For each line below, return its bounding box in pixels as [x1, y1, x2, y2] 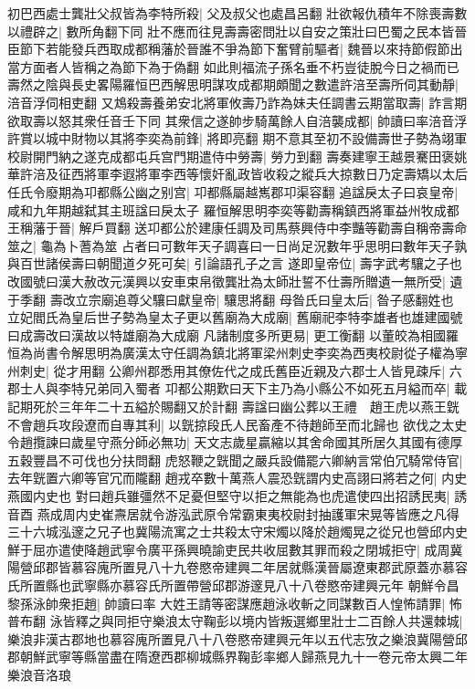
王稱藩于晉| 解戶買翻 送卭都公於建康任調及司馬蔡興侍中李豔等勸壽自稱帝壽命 [7, 218, 468, 237]
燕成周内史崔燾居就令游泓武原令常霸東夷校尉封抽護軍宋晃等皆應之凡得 [37, 504, 459, 523]
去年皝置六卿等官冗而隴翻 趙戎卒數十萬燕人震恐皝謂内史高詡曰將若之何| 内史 [7, 468, 468, 487]
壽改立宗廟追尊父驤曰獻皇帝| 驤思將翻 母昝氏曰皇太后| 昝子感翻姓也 [49, 289, 454, 308]
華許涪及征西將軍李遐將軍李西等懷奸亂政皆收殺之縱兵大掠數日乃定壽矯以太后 [7, 164, 468, 183]
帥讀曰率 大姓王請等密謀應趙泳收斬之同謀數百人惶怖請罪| [104, 593, 446, 612]
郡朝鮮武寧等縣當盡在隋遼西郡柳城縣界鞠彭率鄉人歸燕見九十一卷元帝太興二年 [7, 647, 468, 666]
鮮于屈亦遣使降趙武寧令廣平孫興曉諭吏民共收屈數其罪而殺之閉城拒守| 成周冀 [7, 539, 463, 559]
